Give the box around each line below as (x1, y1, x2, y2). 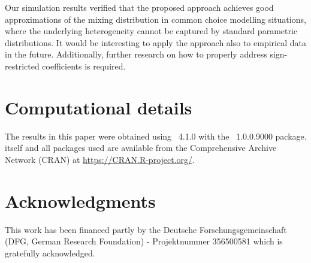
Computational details (5, 95, 192, 119)
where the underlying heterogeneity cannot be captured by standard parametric (5, 25, 298, 37)
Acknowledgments (5, 188, 156, 213)
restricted (5, 59, 40, 72)
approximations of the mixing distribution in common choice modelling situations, (5, 13, 306, 25)
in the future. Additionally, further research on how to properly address (5, 48, 267, 61)
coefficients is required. (42, 59, 126, 72)
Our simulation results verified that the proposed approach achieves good (5, 1, 274, 13)
